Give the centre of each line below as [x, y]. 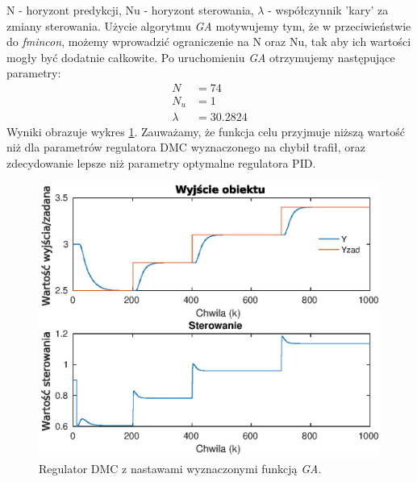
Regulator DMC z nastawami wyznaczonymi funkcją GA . [180, 469]
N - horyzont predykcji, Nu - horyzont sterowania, [130, 10]
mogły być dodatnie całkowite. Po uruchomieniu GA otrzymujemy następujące [201, 57]
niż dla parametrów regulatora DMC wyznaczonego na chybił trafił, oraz [186, 147]
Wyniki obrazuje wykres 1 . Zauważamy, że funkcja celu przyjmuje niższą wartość [206, 131]
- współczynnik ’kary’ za [328, 10]
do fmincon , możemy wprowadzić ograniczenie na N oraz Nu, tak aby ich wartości [209, 42]
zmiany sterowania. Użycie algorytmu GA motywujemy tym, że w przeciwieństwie [209, 25]
